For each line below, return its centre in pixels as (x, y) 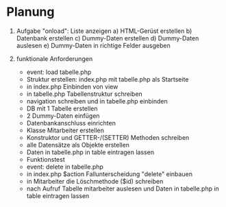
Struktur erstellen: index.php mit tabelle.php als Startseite (108, 79)
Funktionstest (46, 159)
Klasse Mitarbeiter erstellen (65, 130)
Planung (30, 12)
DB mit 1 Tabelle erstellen (62, 108)
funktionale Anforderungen (54, 58)
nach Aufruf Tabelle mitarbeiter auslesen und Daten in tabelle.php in (123, 188)
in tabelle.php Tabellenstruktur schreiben (85, 94)
